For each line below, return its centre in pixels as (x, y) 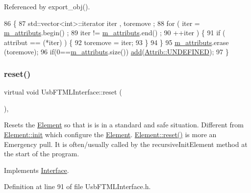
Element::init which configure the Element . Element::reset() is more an (110, 134)
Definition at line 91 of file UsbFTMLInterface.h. (77, 186)
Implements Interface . (37, 170)
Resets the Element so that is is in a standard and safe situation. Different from (124, 125)
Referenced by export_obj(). (47, 6)
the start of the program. (42, 154)
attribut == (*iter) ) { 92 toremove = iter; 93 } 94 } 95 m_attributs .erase (116, 42)
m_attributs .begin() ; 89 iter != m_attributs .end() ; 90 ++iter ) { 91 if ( (115, 33)
